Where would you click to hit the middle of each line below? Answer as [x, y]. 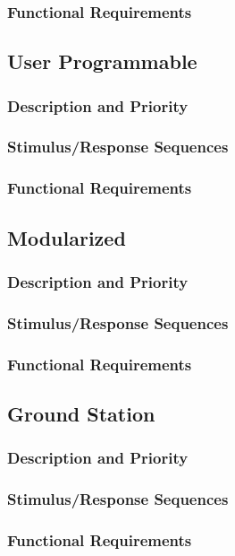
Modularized [67, 237]
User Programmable [102, 61]
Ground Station [81, 413]
